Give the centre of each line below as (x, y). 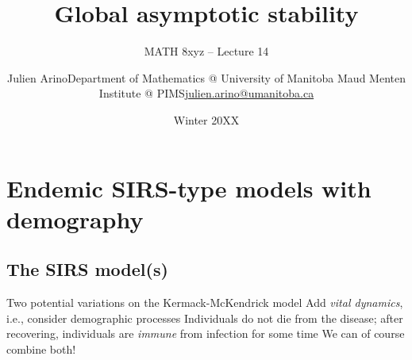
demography (75, 218)
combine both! (41, 349)
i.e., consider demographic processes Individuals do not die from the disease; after (205, 318)
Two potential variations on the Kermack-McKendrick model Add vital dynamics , (205, 303)
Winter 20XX (206, 119)
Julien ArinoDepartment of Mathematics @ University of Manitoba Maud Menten (206, 77)
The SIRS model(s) (87, 269)
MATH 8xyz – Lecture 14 (206, 51)
